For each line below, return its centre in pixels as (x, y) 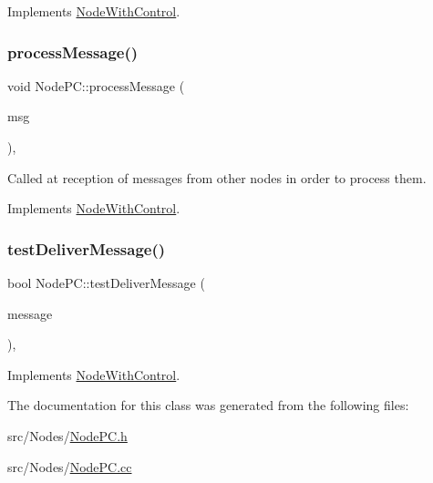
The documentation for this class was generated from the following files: (208, 405)
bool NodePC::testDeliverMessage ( (106, 283)
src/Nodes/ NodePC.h (67, 435)
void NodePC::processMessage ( (96, 85)
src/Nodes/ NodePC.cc (70, 466)
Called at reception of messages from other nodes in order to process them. (217, 177)
